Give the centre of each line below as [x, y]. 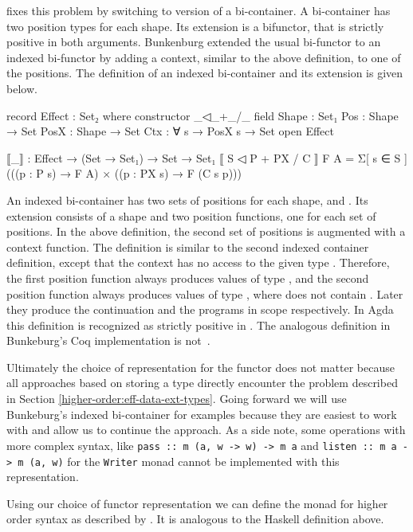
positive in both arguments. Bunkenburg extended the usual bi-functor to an [194, 42]
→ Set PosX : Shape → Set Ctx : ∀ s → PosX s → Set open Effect [170, 131]
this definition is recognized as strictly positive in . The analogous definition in [199, 325]
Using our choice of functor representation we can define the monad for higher [197, 503]
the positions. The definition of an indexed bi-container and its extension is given [205, 73]
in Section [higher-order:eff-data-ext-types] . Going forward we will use [177, 399]
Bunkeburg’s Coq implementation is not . [108, 340]
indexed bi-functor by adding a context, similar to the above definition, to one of [204, 57]
